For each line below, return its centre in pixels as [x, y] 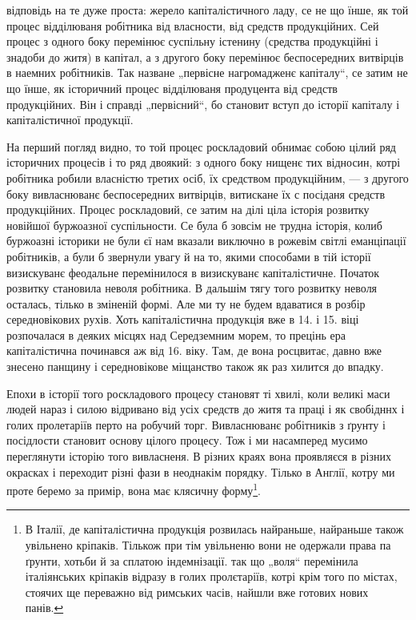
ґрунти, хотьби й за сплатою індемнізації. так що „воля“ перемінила [192, 560]
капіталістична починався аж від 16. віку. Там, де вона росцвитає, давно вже [194, 350]
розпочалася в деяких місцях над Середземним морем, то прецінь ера [176, 334]
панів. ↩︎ [44, 608]
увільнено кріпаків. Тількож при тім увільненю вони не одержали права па [208, 545]
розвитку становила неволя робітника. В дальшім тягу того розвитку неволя [192, 288]
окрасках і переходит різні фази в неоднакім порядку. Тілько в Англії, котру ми [201, 471]
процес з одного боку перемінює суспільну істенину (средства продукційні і [192, 41]
